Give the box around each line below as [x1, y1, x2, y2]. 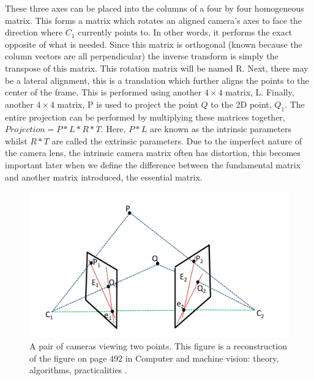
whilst [5, 134, 28, 147]
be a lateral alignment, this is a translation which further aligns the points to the [5, 73, 309, 86]
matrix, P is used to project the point [57, 97, 198, 110]
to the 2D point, [211, 97, 272, 110]
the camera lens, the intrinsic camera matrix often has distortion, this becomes [5, 146, 301, 159]
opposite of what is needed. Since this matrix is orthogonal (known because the [5, 37, 302, 50]
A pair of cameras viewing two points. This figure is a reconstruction [29, 340, 287, 352]
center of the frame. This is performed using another [5, 86, 202, 99]
